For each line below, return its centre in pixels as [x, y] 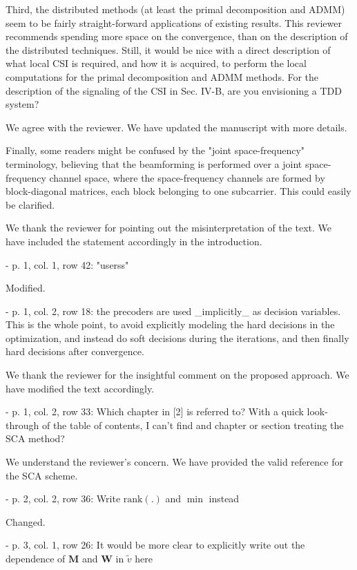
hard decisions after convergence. [75, 351]
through [22, 425]
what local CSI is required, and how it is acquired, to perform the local [156, 63]
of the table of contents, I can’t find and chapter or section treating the [193, 425]
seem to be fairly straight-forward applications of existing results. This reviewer [174, 22]
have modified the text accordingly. [80, 388]
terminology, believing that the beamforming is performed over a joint [154, 163]
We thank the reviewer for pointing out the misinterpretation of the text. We [169, 228]
